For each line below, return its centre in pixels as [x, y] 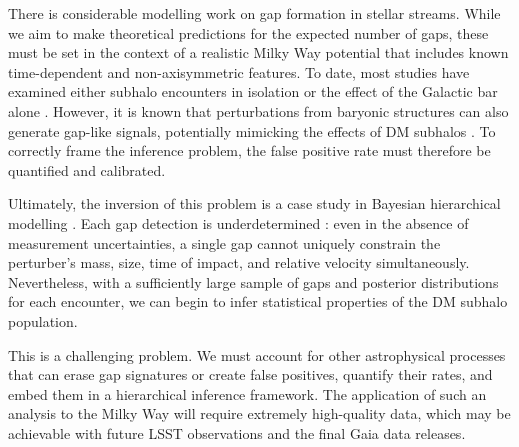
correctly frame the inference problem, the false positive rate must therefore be [249, 150]
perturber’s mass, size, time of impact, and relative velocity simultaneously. [239, 262]
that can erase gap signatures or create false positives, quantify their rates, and [250, 374]
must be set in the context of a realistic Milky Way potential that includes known [258, 52]
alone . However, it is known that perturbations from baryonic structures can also [258, 110]
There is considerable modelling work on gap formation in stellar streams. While [254, 13]
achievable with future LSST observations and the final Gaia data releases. [237, 432]
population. [43, 320]
